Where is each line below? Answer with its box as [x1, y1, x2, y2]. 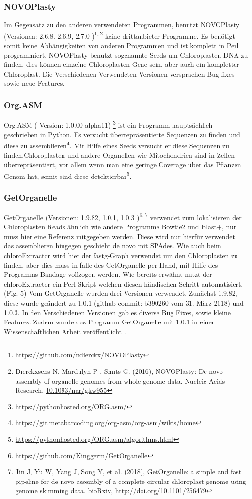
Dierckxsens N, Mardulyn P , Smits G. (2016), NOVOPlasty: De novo [15, 366, 223, 376]
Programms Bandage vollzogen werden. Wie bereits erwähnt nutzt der [4, 269, 212, 279]
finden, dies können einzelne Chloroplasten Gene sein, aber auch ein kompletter [4, 59, 239, 69]
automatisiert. [201, 278, 243, 289]
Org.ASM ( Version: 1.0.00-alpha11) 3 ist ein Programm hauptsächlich [4, 118, 213, 129]
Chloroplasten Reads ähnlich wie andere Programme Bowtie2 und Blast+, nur [4, 222, 236, 232]
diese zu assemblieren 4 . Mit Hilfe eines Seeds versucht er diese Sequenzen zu [4, 139, 229, 150]
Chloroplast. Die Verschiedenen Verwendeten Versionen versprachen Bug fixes [4, 68, 235, 79]
